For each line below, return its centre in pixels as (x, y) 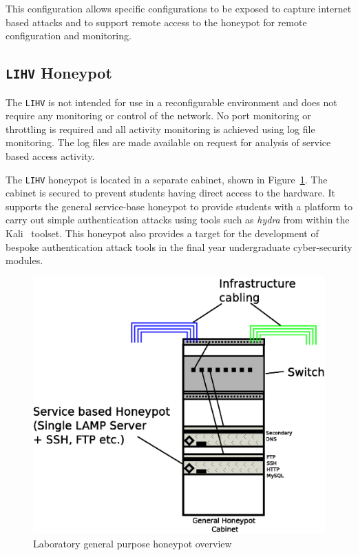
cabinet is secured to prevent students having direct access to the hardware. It (170, 193)
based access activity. (50, 156)
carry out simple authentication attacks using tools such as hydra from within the (178, 220)
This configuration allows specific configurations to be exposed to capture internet (179, 8)
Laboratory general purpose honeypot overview (133, 543)
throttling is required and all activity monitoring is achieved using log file (160, 129)
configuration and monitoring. (69, 36)
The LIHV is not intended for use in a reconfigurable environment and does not (171, 102)
